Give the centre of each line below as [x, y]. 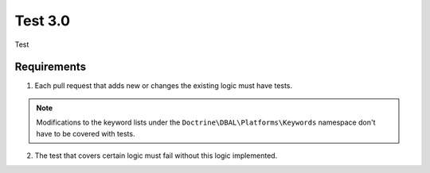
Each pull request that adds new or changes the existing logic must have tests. [164, 86]
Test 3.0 [43, 21]
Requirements [51, 67]
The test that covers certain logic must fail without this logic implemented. [156, 156]
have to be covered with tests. [86, 133]
